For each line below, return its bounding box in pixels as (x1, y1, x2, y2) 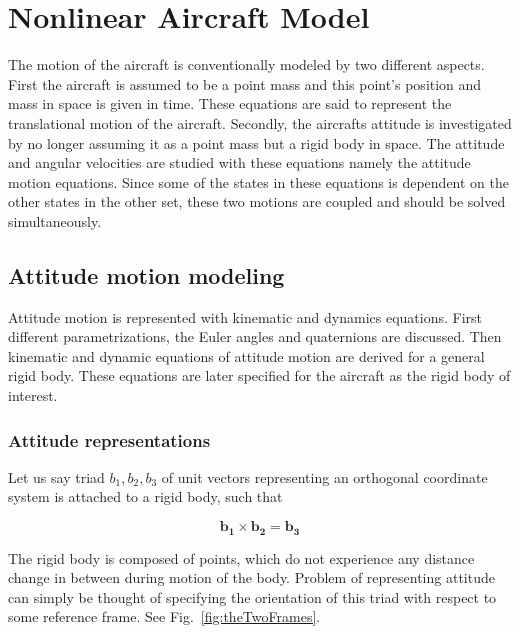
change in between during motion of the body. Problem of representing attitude (8, 567, 495, 588)
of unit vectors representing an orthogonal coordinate (161, 466, 488, 487)
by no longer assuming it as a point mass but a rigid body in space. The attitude (8, 132, 505, 153)
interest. (8, 385, 58, 406)
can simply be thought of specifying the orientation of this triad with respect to (8, 586, 497, 607)
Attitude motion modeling (8, 259, 285, 290)
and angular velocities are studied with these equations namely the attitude (8, 152, 471, 173)
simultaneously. (8, 210, 102, 231)
